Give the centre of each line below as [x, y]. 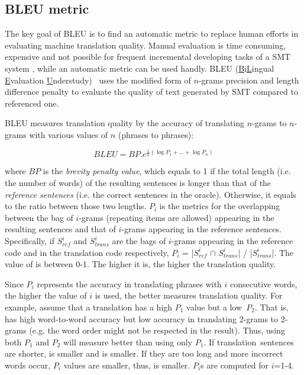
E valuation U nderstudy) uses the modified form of [98, 80]
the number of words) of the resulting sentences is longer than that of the [138, 183]
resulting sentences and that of [60, 229]
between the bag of [39, 217]
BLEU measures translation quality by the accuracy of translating [125, 123]
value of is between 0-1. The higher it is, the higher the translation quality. [140, 264]
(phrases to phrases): [156, 134]
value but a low [214, 307]
